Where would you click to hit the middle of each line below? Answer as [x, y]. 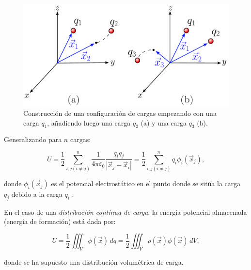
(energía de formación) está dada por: [60, 221]
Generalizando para [33, 139]
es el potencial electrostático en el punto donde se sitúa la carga [146, 183]
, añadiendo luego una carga [89, 122]
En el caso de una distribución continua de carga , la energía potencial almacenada [125, 212]
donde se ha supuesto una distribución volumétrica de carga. [94, 262]
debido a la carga [37, 194]
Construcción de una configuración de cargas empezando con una [120, 113]
